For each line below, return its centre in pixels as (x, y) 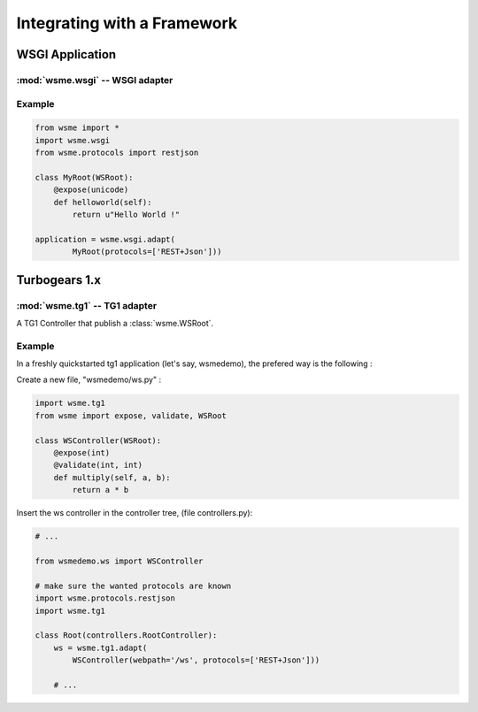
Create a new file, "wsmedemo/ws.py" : (89, 379)
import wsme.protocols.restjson (105, 598)
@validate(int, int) (98, 465)
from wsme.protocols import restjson (117, 153)
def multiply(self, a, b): (112, 477)
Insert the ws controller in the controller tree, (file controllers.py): (135, 513)
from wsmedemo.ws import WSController (119, 561)
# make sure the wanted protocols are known (133, 586)
